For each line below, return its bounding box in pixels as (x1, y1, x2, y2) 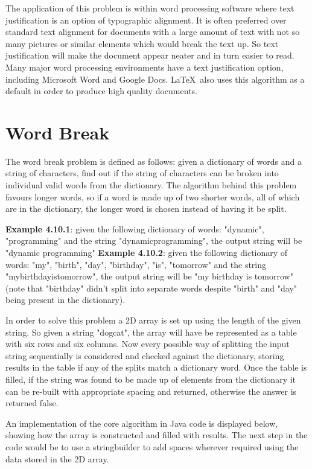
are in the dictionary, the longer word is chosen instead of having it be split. (5, 202, 287, 215)
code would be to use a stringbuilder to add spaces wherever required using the (5, 440, 299, 453)
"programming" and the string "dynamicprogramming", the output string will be (5, 234, 302, 247)
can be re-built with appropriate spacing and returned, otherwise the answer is (5, 384, 297, 397)
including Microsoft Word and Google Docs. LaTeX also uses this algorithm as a (5, 72, 305, 85)
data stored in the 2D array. (5, 452, 109, 465)
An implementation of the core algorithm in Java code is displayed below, (5, 416, 278, 429)
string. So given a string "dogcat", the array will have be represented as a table (5, 325, 297, 338)
